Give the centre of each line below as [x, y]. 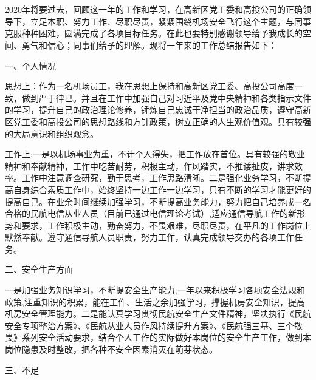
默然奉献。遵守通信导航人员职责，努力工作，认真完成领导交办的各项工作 [149, 237]
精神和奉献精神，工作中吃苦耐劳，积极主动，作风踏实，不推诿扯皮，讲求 [149, 165]
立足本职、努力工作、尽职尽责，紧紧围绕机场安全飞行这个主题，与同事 [170, 21]
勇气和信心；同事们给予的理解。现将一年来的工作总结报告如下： [149, 45]
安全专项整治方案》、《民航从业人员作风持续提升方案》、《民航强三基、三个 [149, 325]
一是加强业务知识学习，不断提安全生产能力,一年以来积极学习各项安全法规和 [155, 290]
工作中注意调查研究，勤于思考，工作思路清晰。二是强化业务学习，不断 [162, 178]
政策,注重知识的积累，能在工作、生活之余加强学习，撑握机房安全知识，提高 [155, 301]
